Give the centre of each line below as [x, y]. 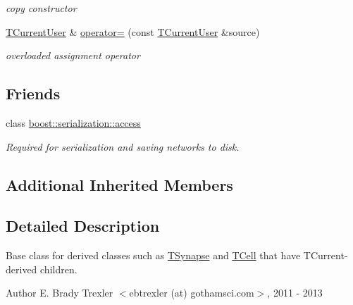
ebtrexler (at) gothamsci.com [192, 293]
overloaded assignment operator [73, 55]
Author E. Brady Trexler [60, 293]
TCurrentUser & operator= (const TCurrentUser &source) [133, 31]
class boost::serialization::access [73, 122]
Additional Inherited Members [119, 184]
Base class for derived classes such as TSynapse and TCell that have [153, 255]
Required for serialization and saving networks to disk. [123, 146]
